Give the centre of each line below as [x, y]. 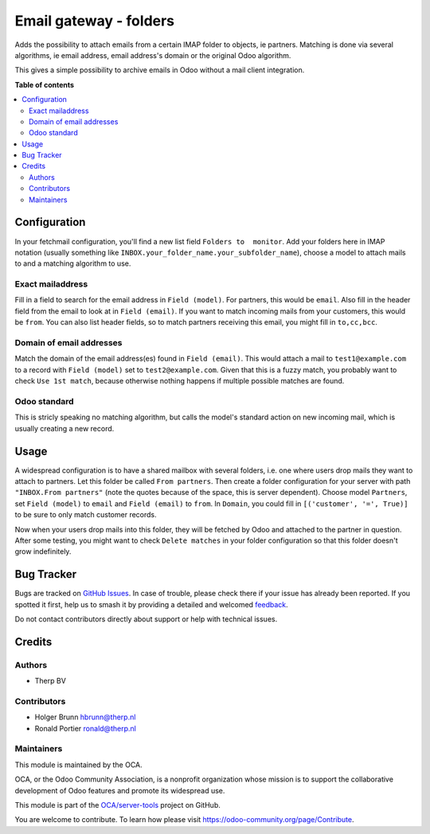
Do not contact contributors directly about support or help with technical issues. [146, 619]
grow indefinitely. [43, 551]
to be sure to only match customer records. [86, 515]
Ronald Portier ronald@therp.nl [86, 728]
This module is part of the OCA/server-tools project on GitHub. [117, 805]
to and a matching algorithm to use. [73, 263]
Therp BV [51, 681]
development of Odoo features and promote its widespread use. [120, 790]
